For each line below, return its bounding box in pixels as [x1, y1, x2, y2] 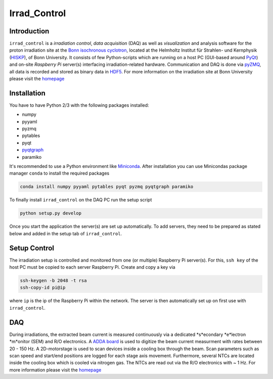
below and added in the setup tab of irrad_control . [9, 230, 122, 236]
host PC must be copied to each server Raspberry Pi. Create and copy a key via [9, 264, 175, 270]
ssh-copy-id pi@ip [20, 285, 66, 290]
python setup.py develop [20, 210, 82, 216]
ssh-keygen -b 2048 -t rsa [20, 278, 87, 283]
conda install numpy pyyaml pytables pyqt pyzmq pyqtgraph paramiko [20, 184, 194, 190]
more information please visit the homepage [9, 367, 102, 373]
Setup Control [9, 243, 55, 252]
